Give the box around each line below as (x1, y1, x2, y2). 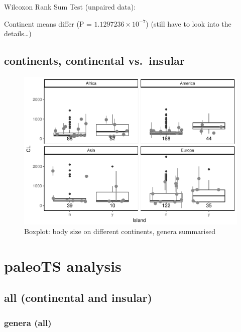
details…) (4, 28, 32, 39)
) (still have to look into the (146, 18, 231, 29)
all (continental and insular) (4, 290, 152, 305)
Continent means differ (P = (4, 18, 92, 29)
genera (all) (4, 316, 52, 328)
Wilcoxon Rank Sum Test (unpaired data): (4, 2, 136, 12)
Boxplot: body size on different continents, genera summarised (24, 226, 215, 237)
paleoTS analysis (4, 255, 122, 276)
